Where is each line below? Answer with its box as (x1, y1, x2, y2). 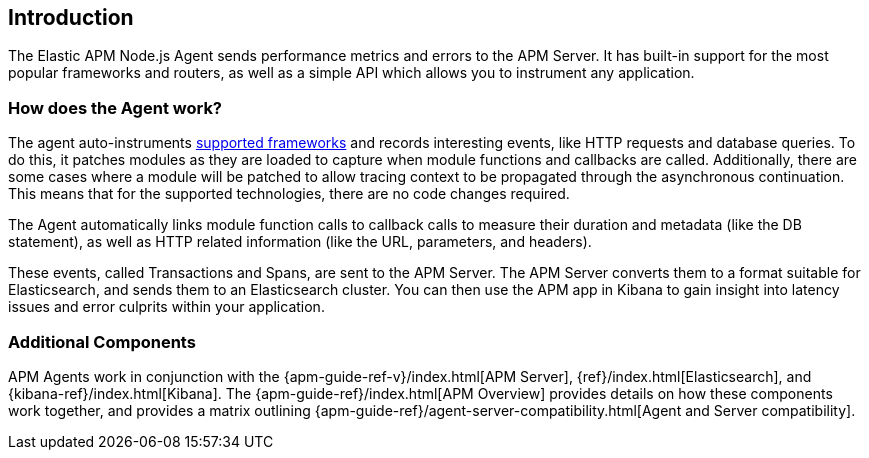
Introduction (8, 5, 134, 30)
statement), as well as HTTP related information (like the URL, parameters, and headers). (8, 233, 592, 251)
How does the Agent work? (8, 97, 223, 118)
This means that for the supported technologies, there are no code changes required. (8, 185, 570, 203)
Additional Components (8, 331, 196, 352)
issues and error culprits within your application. (8, 298, 325, 316)
